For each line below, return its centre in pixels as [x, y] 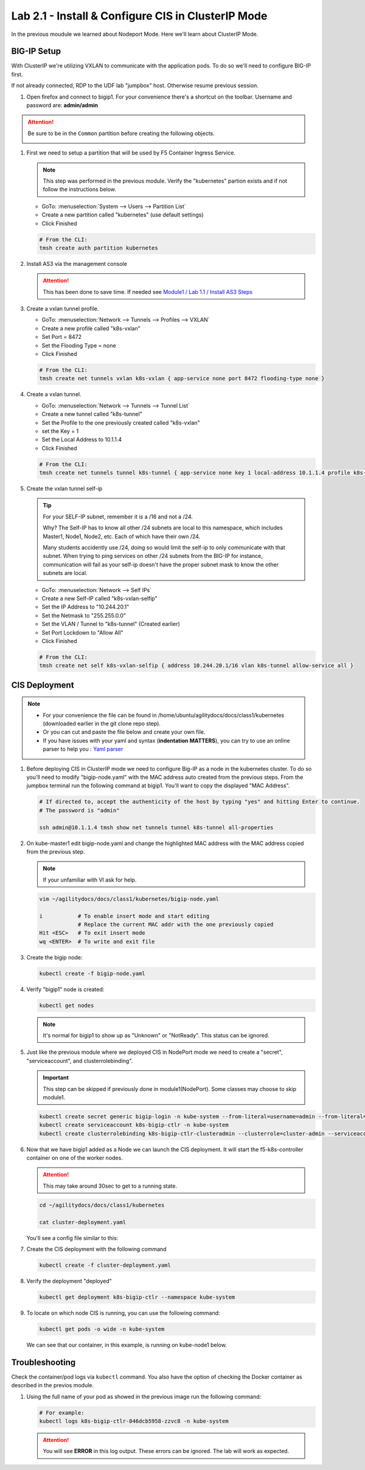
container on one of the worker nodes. [75, 1158]
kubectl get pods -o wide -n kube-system [102, 1329]
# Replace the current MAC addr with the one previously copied [176, 924]
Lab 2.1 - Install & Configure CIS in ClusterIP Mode [139, 16]
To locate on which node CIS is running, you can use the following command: [123, 1313]
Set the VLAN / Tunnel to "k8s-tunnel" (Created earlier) [111, 624]
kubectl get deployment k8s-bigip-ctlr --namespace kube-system [137, 1297]
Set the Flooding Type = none [79, 345]
